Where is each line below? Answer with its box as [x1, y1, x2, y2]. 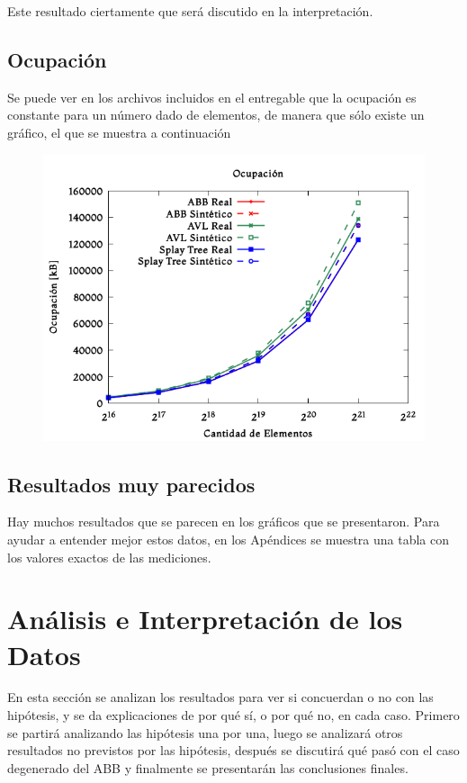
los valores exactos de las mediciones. [7, 547, 211, 566]
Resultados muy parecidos [7, 470, 256, 498]
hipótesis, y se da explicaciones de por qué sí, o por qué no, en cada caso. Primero [7, 706, 460, 724]
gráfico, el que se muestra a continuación [7, 122, 231, 141]
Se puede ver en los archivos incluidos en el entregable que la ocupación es [7, 87, 417, 106]
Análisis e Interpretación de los [7, 600, 403, 637]
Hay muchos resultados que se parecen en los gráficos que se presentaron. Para [7, 512, 440, 531]
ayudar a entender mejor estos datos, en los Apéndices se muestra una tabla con [7, 529, 450, 548]
